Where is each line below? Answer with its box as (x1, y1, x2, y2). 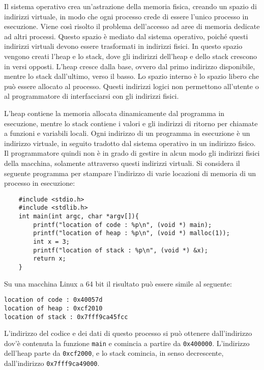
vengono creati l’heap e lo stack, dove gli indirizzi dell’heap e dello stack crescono (4, 50, 257, 61)
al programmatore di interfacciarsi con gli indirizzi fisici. (4, 91, 179, 101)
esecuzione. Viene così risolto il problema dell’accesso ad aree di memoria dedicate (4, 21, 260, 32)
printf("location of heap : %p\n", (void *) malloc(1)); (33, 230, 230, 237)
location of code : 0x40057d (4, 296, 103, 304)
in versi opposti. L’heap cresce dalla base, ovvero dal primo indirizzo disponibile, (4, 61, 255, 71)
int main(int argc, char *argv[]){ (18, 213, 139, 220)
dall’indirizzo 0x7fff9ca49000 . (4, 358, 100, 368)
